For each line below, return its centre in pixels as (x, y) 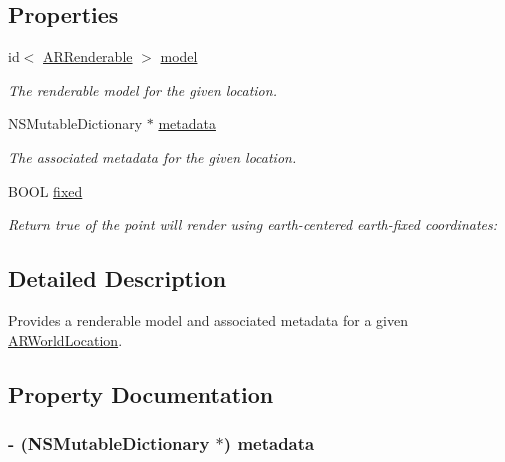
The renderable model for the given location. (142, 89)
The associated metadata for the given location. (152, 156)
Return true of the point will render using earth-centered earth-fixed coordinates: (253, 224)
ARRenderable (88, 56)
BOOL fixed (45, 190)
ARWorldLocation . (65, 339)
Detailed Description (117, 278)
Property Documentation (141, 393)
